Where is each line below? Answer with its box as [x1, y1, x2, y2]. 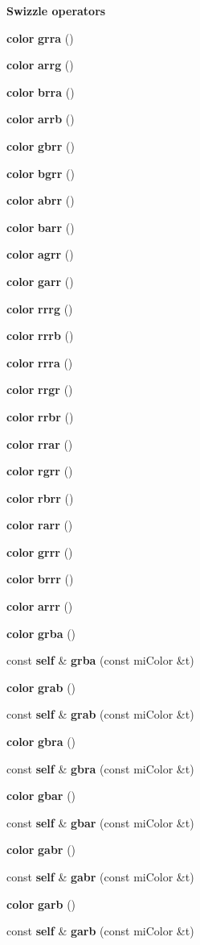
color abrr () [6, 192, 75, 209]
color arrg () [6, 56, 74, 73]
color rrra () [6, 354, 73, 371]
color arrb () [6, 110, 75, 127]
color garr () [6, 272, 74, 289]
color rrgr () [6, 381, 73, 398]
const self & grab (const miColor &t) [6, 706, 194, 723]
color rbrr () [6, 489, 74, 506]
